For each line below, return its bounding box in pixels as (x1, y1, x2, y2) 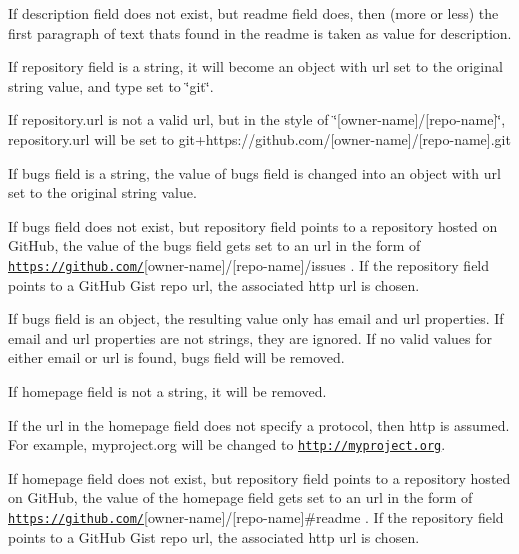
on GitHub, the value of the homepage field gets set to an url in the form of (8, 487, 473, 508)
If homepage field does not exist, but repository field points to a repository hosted (8, 467, 511, 488)
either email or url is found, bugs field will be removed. (8, 347, 345, 368)
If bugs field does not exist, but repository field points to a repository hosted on (8, 215, 498, 236)
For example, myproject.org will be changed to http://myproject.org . (8, 434, 446, 455)
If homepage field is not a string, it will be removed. (8, 380, 327, 401)
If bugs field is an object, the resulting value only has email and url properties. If (8, 308, 504, 329)
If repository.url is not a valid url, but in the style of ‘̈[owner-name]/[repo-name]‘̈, (8, 109, 506, 130)
